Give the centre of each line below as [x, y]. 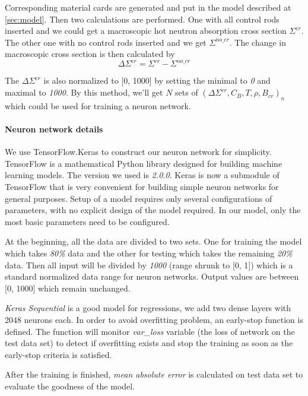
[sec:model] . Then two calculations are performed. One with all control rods [142, 19]
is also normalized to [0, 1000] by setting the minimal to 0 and [157, 80]
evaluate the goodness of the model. [70, 386]
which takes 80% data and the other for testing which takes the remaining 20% [149, 253]
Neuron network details [54, 129]
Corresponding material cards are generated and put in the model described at [148, 7]
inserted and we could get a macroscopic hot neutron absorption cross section [146, 31]
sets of [187, 92]
